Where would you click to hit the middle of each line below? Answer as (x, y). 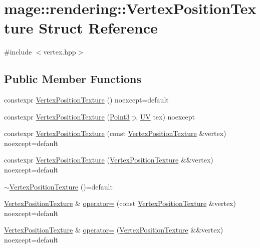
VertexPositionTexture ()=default (61, 186)
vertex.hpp (60, 52)
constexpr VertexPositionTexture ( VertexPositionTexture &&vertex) (109, 160)
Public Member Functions (73, 79)
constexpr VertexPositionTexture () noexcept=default (86, 100)
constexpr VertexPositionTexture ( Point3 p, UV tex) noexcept (100, 116)
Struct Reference (98, 28)
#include (18, 52)
